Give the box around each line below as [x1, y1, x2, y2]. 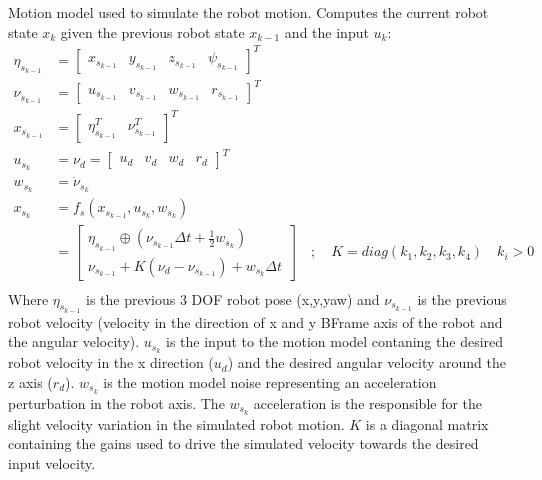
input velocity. [8, 452, 96, 473]
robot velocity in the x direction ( [8, 352, 214, 373]
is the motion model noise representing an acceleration [103, 371, 437, 392]
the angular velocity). [8, 331, 140, 352]
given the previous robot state [60, 21, 245, 42]
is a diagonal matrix [365, 413, 489, 434]
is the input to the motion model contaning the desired [166, 331, 504, 352]
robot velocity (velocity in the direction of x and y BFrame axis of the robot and [8, 311, 503, 332]
